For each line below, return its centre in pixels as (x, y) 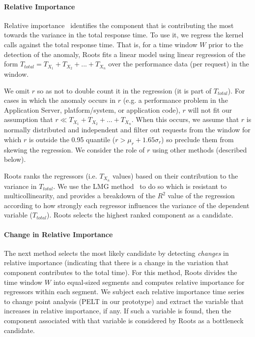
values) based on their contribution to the (175, 175)
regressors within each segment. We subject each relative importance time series (124, 291)
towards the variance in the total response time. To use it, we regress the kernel (124, 35)
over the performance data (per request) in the (179, 64)
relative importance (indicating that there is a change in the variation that (116, 262)
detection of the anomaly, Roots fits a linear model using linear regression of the (125, 54)
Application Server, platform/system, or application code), (92, 109)
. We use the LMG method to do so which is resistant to (140, 186)
